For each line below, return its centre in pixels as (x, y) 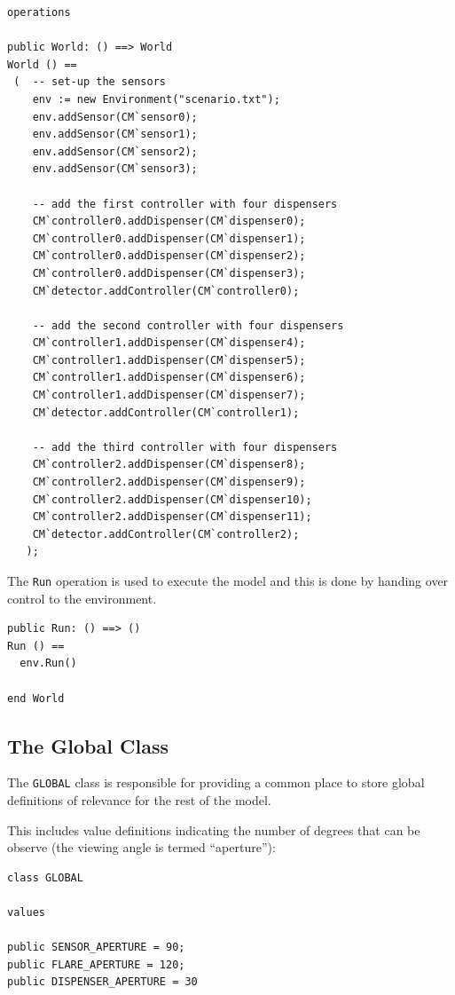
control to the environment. (82, 598)
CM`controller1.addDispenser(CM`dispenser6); (169, 378)
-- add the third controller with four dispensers (185, 447)
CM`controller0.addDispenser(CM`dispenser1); (169, 238)
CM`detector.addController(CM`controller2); (166, 534)
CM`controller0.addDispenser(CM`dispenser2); (169, 256)
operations (39, 12)
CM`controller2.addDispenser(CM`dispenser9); (169, 482)
